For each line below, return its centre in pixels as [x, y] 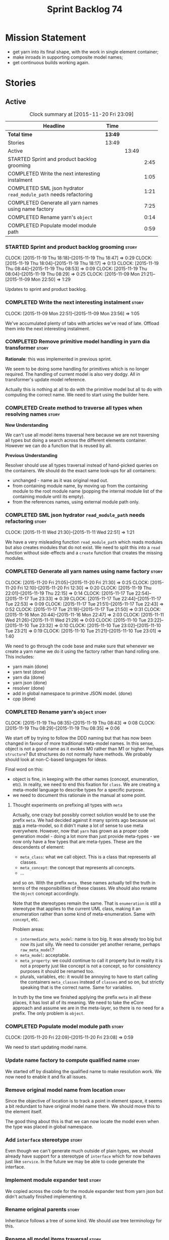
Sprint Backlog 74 [85, 9]
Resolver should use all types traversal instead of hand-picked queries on [82, 465]
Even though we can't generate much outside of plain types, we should [79, 1151]
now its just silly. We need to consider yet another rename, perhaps [90, 945]
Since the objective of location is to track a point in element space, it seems [84, 1100]
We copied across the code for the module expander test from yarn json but [84, 1191]
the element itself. [24, 1112]
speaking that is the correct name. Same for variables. [76, 988]
